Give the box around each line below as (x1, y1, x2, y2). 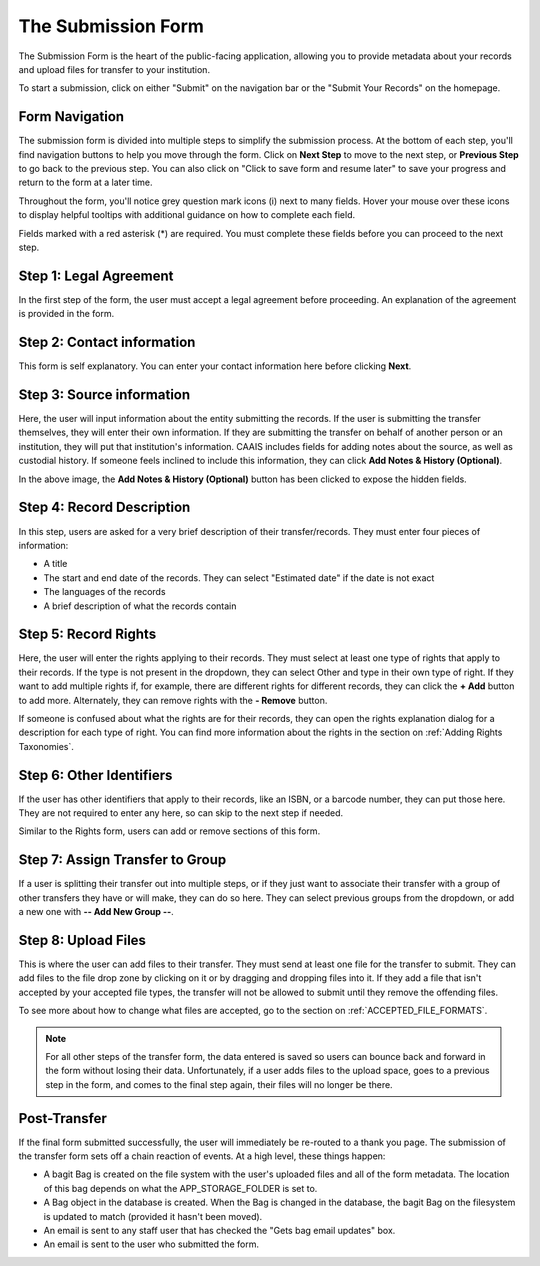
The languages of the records (43, 586, 166, 598)
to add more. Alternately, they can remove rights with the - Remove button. (18, 694, 328, 706)
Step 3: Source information (18, 386, 191, 403)
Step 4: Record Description (18, 499, 191, 516)
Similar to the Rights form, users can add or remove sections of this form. (18, 825, 321, 837)
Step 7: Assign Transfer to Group (18, 851, 227, 869)
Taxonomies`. (18, 740, 75, 752)
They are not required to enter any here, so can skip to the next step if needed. (18, 807, 344, 819)
